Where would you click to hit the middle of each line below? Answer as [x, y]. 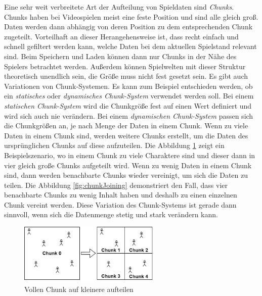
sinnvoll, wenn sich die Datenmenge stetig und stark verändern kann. [111, 214]
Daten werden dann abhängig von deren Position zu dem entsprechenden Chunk [128, 27]
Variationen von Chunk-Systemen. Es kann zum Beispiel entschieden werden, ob [128, 86]
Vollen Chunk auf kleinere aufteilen [79, 289]
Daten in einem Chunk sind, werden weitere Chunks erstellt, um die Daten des [126, 135]
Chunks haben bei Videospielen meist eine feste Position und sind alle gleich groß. [131, 16]
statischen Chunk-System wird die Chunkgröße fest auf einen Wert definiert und [128, 105]
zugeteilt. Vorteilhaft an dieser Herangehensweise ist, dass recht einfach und [121, 36]
